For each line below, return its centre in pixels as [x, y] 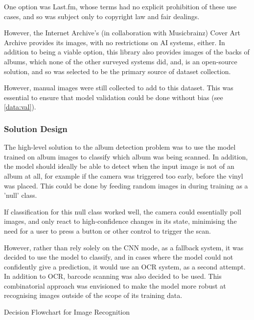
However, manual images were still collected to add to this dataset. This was [119, 88]
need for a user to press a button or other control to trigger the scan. [107, 230]
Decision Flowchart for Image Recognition [67, 312]
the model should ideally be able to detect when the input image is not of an [119, 166]
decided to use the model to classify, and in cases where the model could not [119, 257]
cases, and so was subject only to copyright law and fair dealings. [102, 16]
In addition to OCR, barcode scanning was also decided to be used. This [113, 276]
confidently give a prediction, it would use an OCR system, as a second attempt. [125, 266]
